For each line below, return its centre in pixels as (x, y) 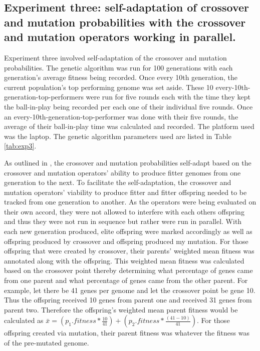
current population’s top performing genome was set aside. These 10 (109, 87)
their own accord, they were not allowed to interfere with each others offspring (124, 211)
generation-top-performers (44, 97)
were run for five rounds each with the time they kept (168, 97)
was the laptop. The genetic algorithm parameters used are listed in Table (118, 136)
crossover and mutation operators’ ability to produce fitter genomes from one (122, 172)
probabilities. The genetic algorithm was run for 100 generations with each (118, 67)
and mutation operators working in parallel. (120, 37)
